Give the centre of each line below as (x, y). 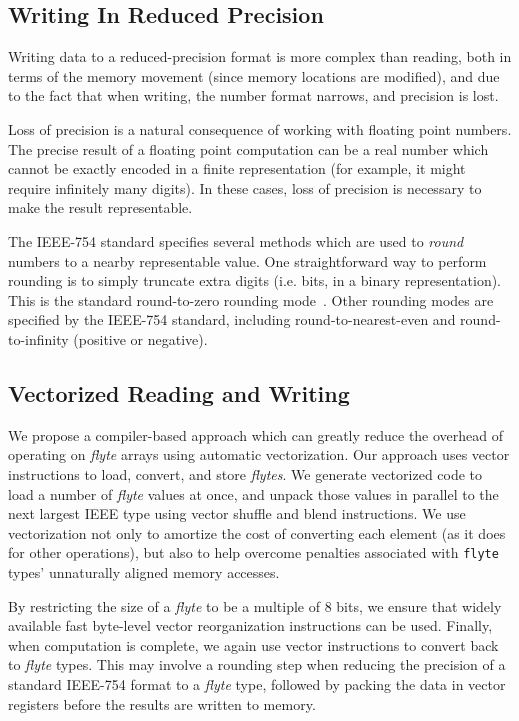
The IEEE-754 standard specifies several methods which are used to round (236, 240)
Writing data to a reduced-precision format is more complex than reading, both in (260, 56)
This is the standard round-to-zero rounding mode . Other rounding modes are (251, 299)
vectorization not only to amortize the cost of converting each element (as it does (257, 532)
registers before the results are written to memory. (162, 703)
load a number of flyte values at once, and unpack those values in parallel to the (253, 493)
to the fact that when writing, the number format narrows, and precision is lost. (253, 95)
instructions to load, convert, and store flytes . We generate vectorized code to (245, 473)
